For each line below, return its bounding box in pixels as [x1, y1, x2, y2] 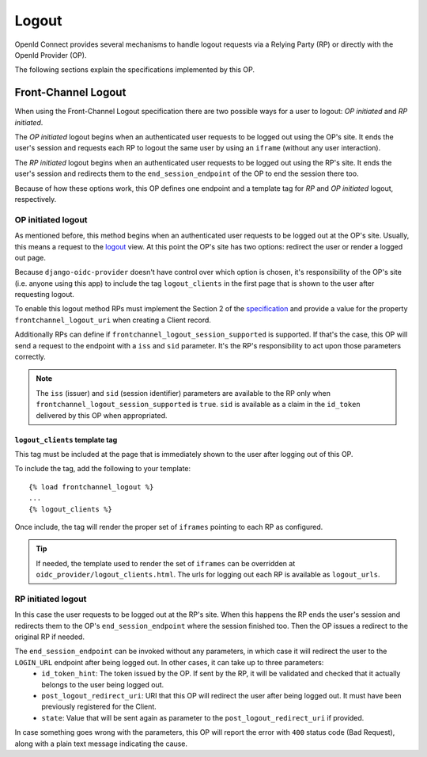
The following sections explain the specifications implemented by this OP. [14, 65, 255, 74]
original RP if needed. [14, 632, 85, 641]
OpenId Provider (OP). [14, 50, 87, 59]
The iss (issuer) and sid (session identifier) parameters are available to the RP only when [36, 388, 331, 398]
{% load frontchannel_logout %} [28, 482, 154, 491]
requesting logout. [14, 290, 75, 299]
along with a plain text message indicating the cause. [14, 739, 187, 748]
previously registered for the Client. [41, 702, 157, 712]
